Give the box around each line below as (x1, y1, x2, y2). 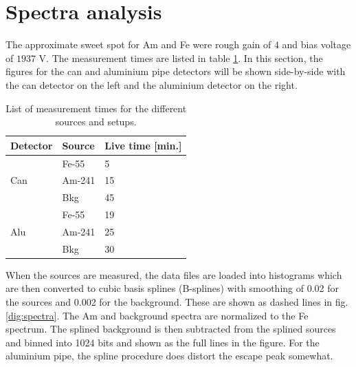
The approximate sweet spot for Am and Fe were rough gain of (5, 37, 271, 52)
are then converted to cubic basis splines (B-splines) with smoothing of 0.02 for (5, 281, 340, 295)
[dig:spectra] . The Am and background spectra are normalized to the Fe (5, 308, 309, 322)
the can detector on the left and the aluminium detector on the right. (5, 77, 298, 92)
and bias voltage (282, 37, 351, 52)
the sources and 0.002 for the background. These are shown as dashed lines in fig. (5, 295, 348, 309)
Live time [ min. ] (104, 138, 182, 152)
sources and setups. (55, 114, 137, 129)
